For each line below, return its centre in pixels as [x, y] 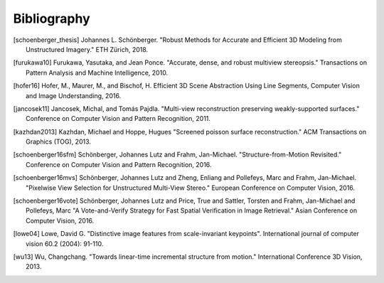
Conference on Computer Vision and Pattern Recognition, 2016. [119, 164]
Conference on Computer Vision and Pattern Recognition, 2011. [118, 119]
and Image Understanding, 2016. [74, 95]
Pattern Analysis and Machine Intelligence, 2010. [97, 73]
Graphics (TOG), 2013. [59, 141]
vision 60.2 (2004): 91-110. [65, 244]
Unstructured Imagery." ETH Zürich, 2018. [87, 49]
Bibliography [52, 18]
